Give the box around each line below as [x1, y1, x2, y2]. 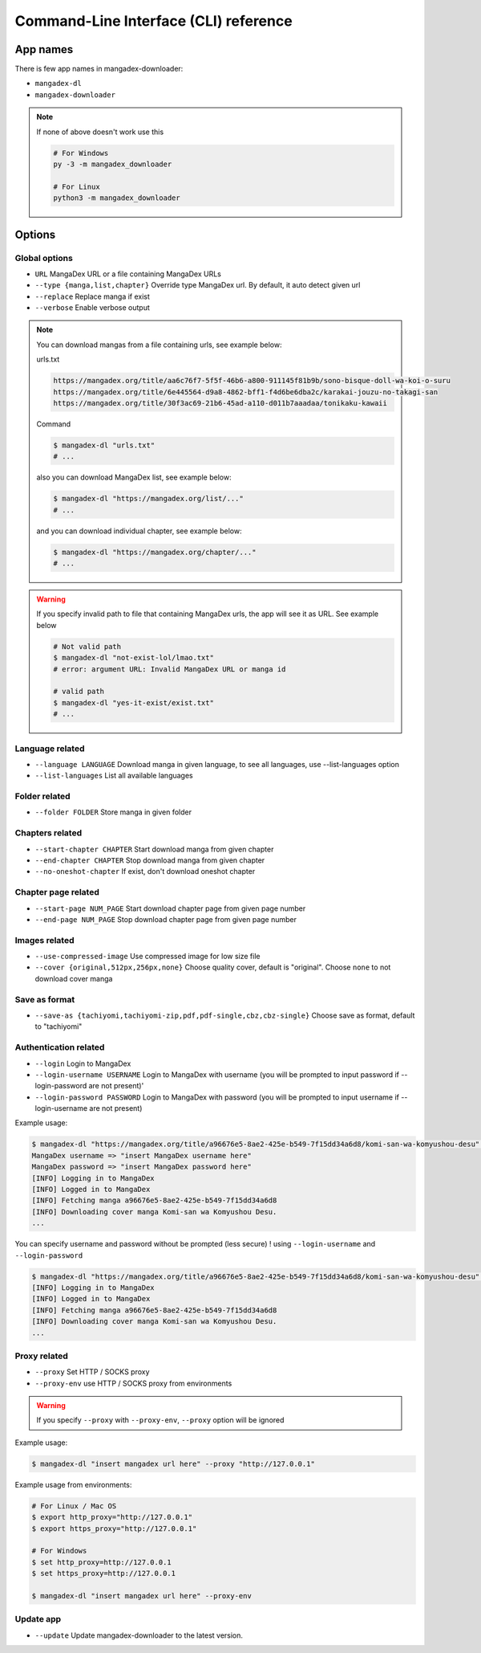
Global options [14, 252, 74, 263]
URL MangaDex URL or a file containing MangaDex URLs [34, 269, 222, 279]
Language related [14, 743, 85, 754]
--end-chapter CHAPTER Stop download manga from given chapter [34, 855, 265, 865]
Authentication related [14, 1042, 105, 1053]
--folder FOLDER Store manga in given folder [34, 807, 192, 817]
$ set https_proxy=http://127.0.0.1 [31, 1569, 176, 1578]
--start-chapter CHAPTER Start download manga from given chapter [34, 844, 274, 854]
